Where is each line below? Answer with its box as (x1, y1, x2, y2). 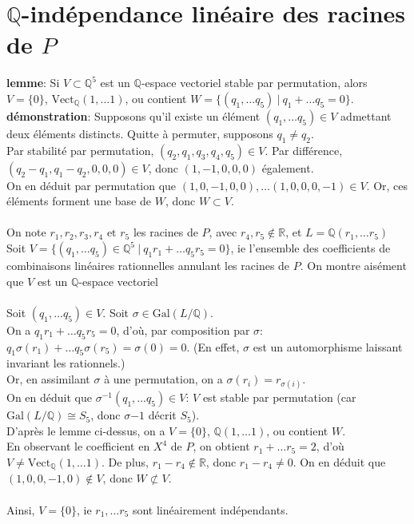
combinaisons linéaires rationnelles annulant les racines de (6, 257, 290, 274)
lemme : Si (6, 74, 60, 91)
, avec (209, 224, 237, 240)
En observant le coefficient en (6, 438, 150, 455)
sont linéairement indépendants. (132, 501, 289, 518)
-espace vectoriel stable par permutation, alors (141, 74, 368, 91)
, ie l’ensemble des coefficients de (230, 240, 391, 256)
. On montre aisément (300, 257, 407, 274)
